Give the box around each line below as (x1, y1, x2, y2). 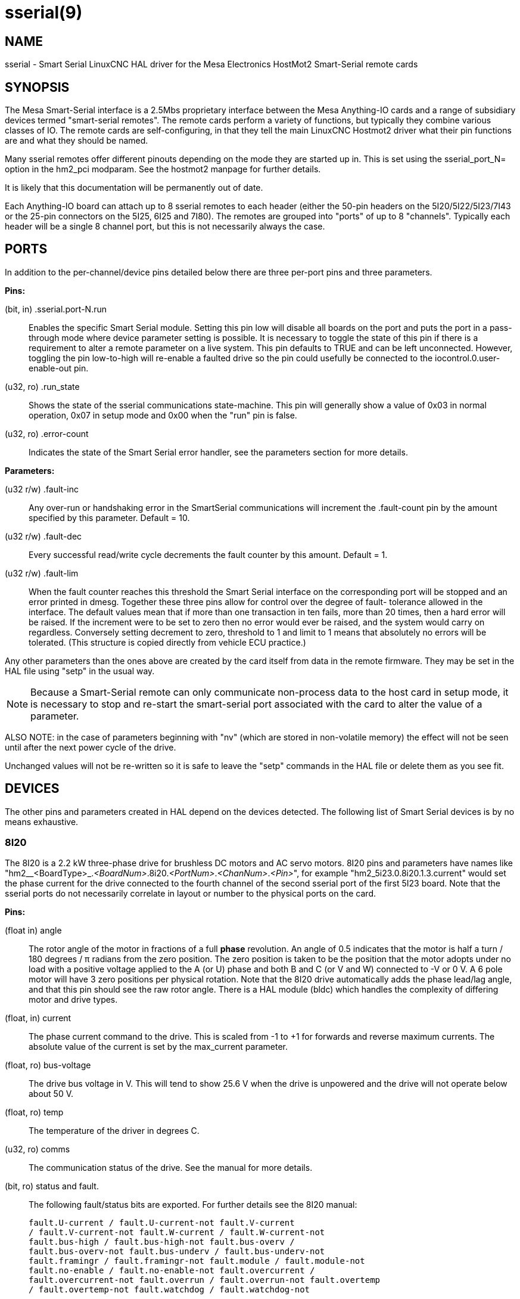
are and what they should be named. (5, 135, 148, 146)
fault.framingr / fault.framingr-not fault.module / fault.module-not (29, 1256, 365, 1266)
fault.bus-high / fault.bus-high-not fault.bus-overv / (29, 1237, 295, 1247)
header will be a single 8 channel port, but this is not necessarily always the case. (5, 221, 325, 232)
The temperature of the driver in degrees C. (29, 1126, 200, 1136)
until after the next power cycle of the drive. (5, 742, 176, 752)
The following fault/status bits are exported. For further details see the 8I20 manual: (29, 1199, 357, 1210)
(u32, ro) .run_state (5, 381, 80, 392)
